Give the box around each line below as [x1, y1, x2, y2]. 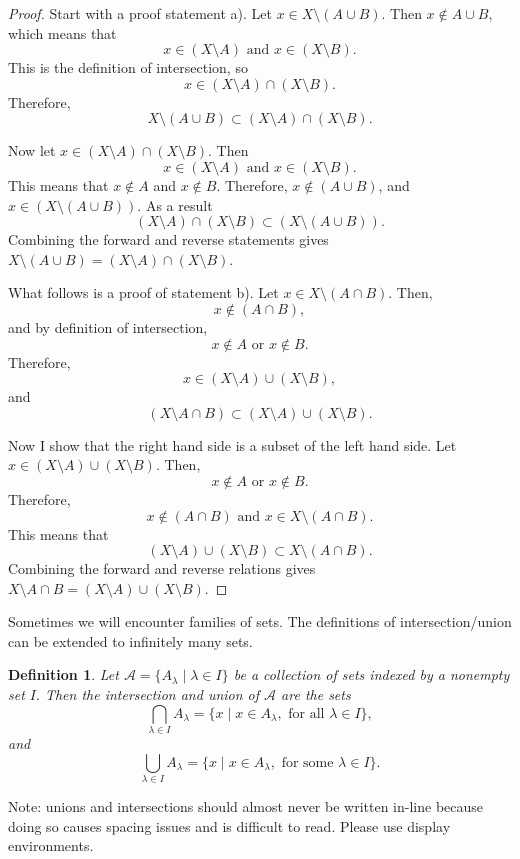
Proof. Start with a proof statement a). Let [8, 3, 272, 23]
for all [288, 706, 325, 721]
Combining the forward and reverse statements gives [8, 229, 329, 250]
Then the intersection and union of [44, 684, 260, 705]
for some [281, 755, 334, 770]
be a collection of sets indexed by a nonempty [233, 664, 510, 685]
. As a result [137, 194, 213, 215]
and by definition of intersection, [8, 316, 208, 337]
